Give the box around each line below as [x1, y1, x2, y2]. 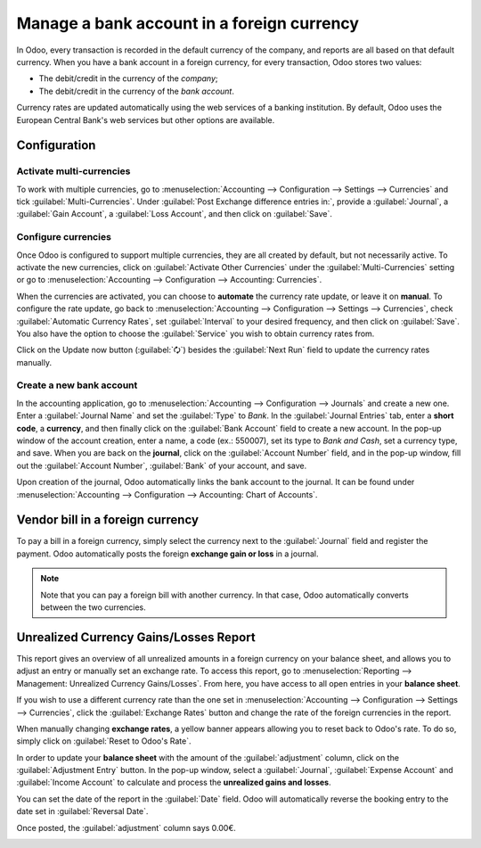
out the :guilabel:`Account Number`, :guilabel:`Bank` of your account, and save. [16, 460, 307, 471]
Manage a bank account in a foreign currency [16, 13, 360, 33]
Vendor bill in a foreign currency [16, 513, 200, 528]
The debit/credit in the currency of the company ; [38, 73, 218, 84]
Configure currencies [16, 231, 111, 243]
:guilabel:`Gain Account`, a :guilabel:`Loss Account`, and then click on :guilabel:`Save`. [16, 209, 333, 219]
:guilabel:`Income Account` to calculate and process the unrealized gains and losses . [16, 777, 331, 788]
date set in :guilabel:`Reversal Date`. [16, 806, 149, 817]
